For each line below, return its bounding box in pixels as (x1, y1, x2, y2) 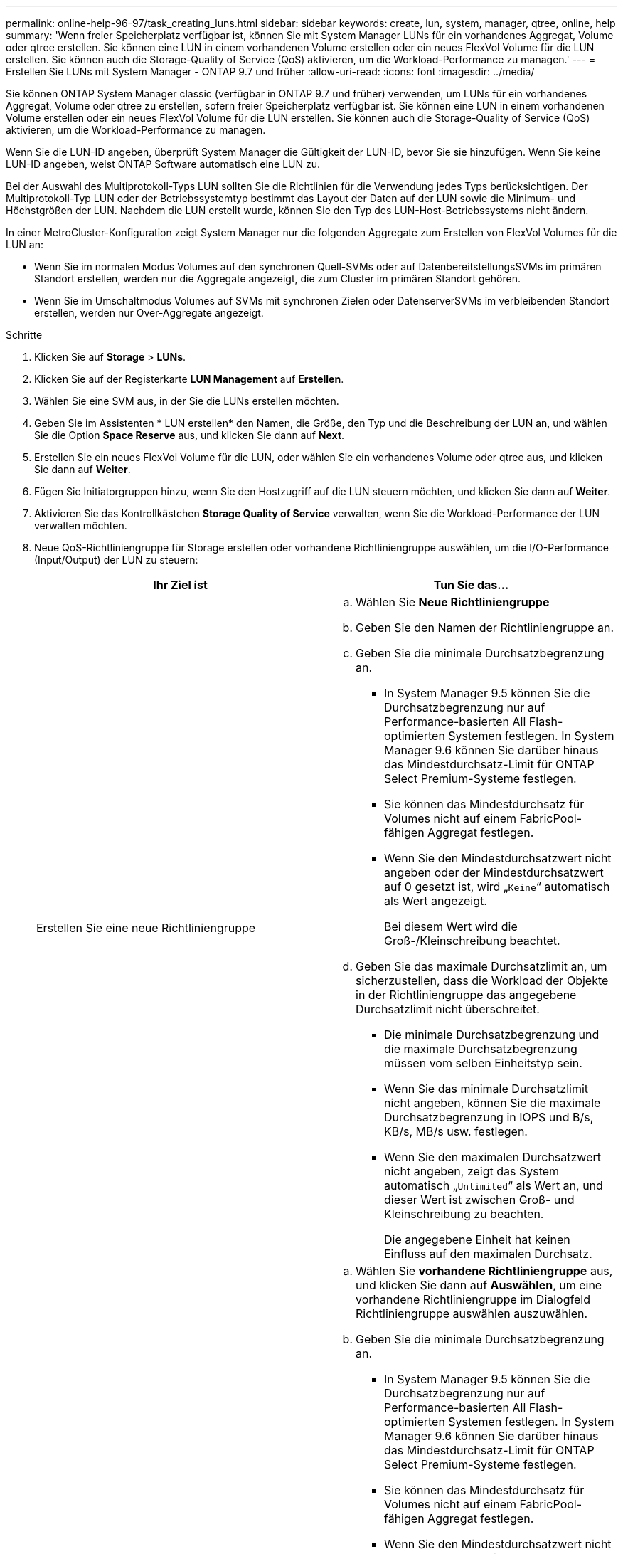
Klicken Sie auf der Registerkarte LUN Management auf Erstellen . (34, 373, 344, 385)
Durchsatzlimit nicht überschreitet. (356, 1002, 540, 1016)
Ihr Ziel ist (153, 578, 208, 592)
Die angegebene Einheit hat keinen (384, 1232, 570, 1247)
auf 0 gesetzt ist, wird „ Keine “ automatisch (384, 879, 610, 894)
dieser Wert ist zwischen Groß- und (384, 1193, 575, 1207)
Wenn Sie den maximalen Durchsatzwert (384, 1150, 602, 1164)
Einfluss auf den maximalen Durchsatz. (384, 1247, 592, 1261)
